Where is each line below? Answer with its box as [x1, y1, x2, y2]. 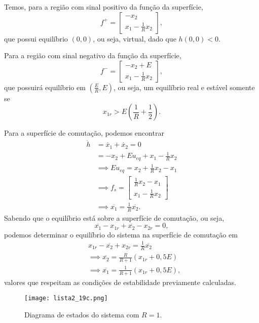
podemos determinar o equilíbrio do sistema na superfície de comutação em [4, 229, 238, 239]
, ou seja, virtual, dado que [93, 33, 176, 44]
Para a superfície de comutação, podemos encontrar [4, 128, 164, 138]
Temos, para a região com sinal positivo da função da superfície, [4, 2, 203, 12]
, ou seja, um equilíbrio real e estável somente [114, 82, 255, 92]
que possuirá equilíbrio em [4, 82, 86, 92]
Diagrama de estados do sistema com [24, 309, 139, 319]
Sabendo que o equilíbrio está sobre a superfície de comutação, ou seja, [4, 212, 225, 223]
